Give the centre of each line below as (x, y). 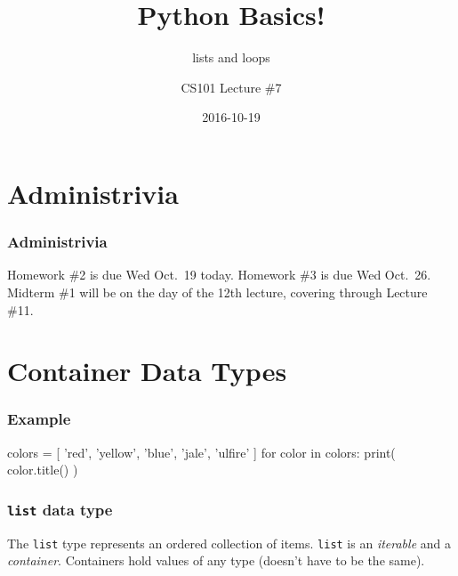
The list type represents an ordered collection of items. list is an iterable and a (229, 543)
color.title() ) (43, 470)
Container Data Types (147, 371)
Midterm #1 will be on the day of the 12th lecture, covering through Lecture (217, 292)
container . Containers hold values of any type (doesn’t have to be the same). (216, 560)
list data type (60, 509)
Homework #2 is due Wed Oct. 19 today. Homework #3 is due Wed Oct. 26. (219, 275)
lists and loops (231, 57)
